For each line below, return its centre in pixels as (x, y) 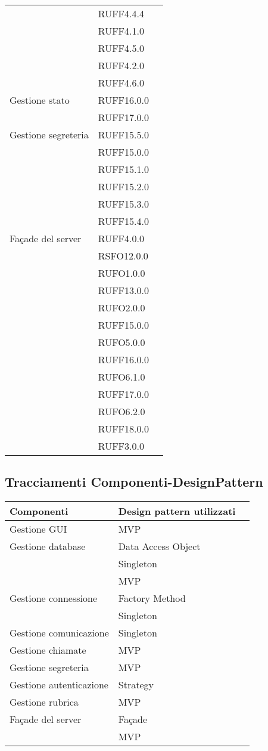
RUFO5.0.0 (121, 342)
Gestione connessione (54, 598)
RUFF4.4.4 (121, 13)
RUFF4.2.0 (121, 65)
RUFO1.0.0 (121, 273)
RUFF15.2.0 (123, 186)
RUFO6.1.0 (121, 377)
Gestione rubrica (44, 702)
